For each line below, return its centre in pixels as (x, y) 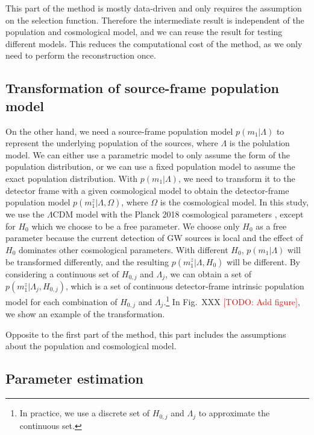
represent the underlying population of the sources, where (112, 143)
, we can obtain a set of (208, 273)
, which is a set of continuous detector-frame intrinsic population (185, 285)
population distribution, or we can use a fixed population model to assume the (150, 166)
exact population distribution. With (72, 178)
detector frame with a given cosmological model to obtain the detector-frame (147, 190)
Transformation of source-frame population (142, 88)
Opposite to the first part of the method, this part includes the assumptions (146, 334)
